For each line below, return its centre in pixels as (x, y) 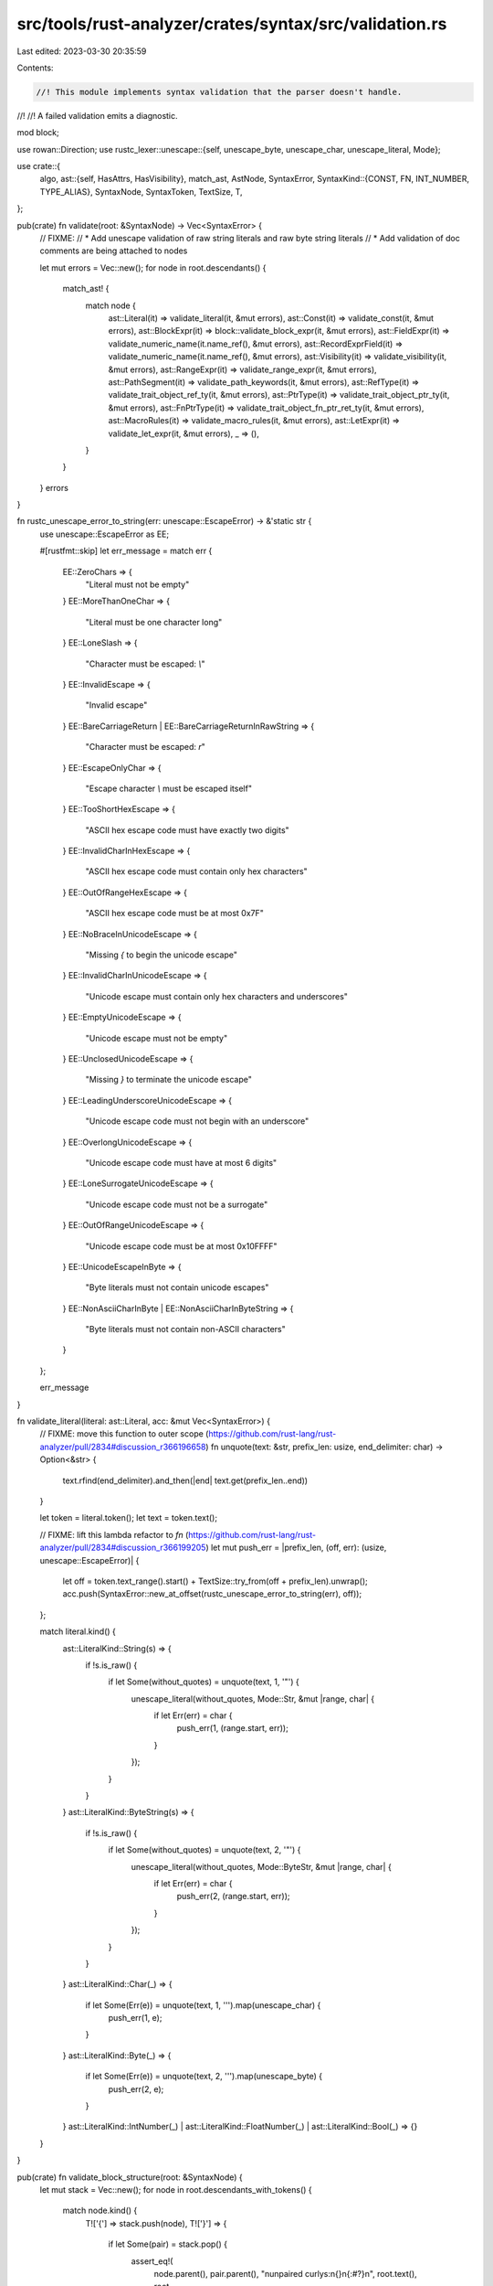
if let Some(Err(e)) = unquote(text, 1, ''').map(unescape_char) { (203, 2005)
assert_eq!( (152, 2261)
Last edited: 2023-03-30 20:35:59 (82, 51)
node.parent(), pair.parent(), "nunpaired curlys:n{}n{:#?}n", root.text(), (285, 2273)
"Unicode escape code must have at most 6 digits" (181, 1162)
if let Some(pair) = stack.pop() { (168, 2244)
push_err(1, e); (135, 2018)
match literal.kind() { (78, 1631)
